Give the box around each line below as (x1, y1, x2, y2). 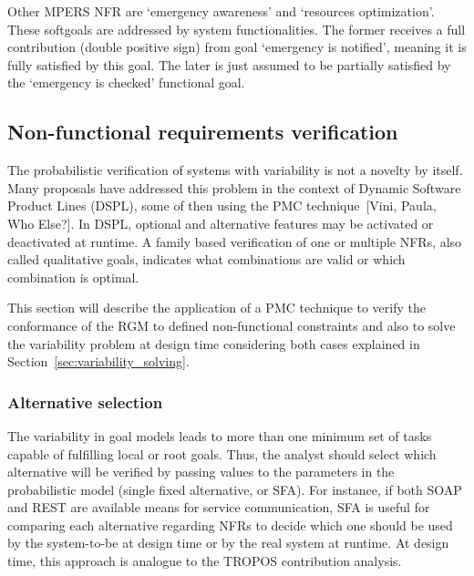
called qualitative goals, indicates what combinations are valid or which (7, 250, 406, 269)
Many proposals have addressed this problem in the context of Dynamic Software (7, 178, 461, 197)
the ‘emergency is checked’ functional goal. (7, 73, 245, 92)
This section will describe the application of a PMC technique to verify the (7, 298, 427, 317)
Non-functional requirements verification (7, 118, 398, 146)
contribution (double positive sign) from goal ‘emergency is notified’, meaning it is (7, 37, 467, 57)
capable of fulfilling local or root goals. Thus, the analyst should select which (7, 444, 437, 463)
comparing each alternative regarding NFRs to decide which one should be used (7, 515, 453, 534)
